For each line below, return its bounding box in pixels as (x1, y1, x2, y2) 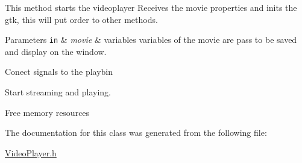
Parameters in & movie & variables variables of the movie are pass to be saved (5, 33, 297, 46)
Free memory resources (5, 106, 90, 118)
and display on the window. (5, 45, 107, 57)
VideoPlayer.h (5, 146, 57, 159)
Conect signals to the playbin (5, 65, 113, 78)
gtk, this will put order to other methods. (5, 13, 158, 25)
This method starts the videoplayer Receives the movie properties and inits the (5, 1, 297, 13)
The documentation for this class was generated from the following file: (5, 126, 267, 139)
